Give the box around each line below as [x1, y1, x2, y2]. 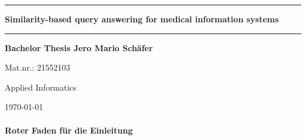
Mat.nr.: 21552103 [5, 61, 70, 74]
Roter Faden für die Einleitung [5, 124, 133, 136]
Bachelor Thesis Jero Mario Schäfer [5, 41, 153, 54]
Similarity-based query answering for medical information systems [5, 13, 279, 25]
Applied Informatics [5, 81, 76, 93]
